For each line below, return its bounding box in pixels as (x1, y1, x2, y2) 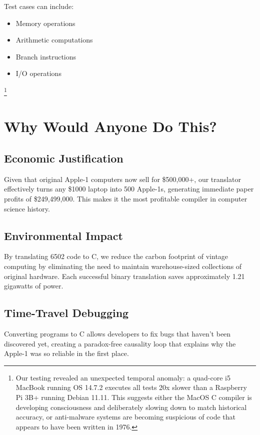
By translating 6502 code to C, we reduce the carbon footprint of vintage (4, 251, 228, 261)
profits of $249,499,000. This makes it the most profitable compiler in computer (4, 193, 247, 203)
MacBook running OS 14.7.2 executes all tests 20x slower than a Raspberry (15, 382, 247, 392)
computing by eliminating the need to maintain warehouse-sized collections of (4, 260, 242, 271)
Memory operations (15, 17, 75, 28)
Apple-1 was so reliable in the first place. (4, 348, 129, 358)
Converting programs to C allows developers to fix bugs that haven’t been (4, 328, 231, 338)
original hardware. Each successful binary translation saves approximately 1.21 (4, 270, 245, 281)
